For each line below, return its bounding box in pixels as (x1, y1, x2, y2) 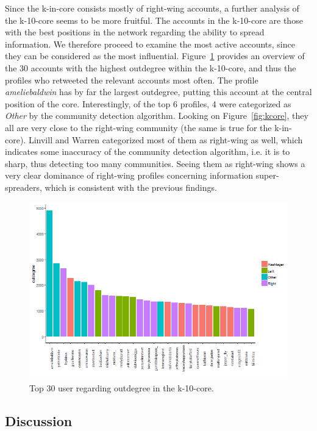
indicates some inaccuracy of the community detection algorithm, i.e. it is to (5, 145, 290, 158)
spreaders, (5, 180, 42, 193)
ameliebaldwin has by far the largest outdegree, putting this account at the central (5, 85, 312, 98)
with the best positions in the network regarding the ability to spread (5, 26, 265, 38)
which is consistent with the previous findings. (45, 180, 217, 193)
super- (255, 169, 279, 182)
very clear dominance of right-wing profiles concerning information (5, 169, 254, 182)
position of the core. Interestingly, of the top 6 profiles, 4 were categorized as (5, 97, 291, 110)
